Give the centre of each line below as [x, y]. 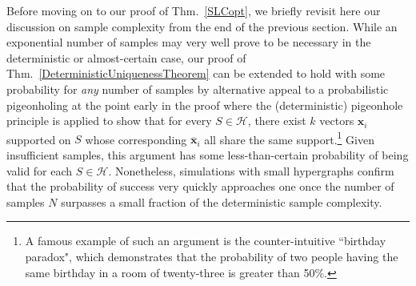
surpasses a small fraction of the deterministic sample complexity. [222, 201]
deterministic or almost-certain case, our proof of [126, 57]
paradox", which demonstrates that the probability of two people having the [212, 256]
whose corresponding [136, 139]
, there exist [277, 121]
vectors [337, 121]
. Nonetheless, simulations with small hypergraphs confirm [251, 170]
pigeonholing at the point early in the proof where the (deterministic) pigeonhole [205, 105]
